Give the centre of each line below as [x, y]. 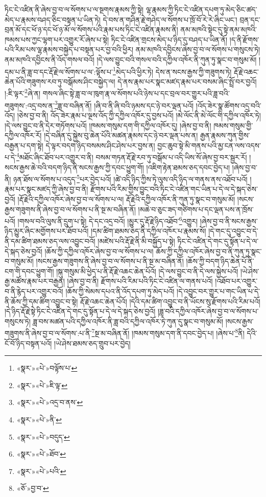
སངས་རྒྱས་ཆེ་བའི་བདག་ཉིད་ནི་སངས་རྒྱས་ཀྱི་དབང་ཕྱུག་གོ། [74, 167]
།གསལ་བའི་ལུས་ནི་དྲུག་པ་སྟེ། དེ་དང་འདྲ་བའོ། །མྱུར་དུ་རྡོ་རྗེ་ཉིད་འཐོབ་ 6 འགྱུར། [108, 220]
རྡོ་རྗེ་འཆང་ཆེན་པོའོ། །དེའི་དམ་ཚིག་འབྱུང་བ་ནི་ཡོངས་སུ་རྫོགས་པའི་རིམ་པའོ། [170, 301]
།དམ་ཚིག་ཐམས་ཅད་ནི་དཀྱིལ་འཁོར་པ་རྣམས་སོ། [148, 231]
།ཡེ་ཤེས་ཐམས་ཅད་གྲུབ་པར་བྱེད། [92, 343]
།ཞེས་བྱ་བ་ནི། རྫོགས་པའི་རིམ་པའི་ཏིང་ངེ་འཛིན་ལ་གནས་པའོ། [140, 281]
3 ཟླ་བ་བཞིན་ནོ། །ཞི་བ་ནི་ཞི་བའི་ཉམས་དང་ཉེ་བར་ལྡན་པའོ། [124, 104]
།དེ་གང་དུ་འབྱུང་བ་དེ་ [233, 231]
